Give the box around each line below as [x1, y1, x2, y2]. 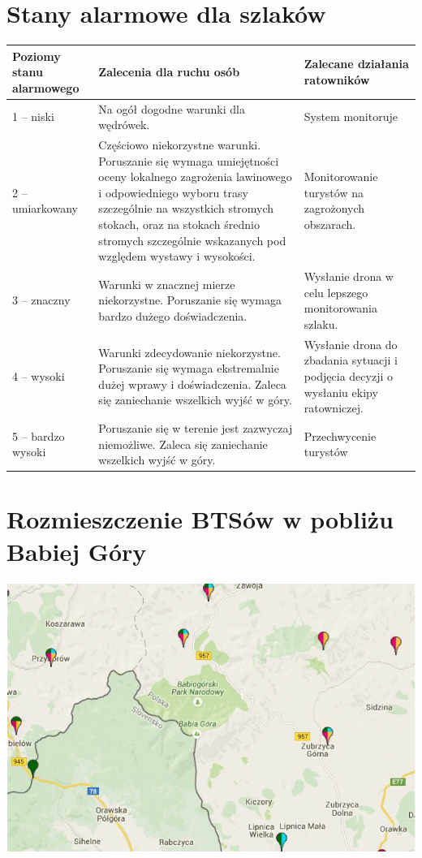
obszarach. [304, 216, 356, 233]
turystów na [304, 183, 364, 200]
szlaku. [304, 315, 338, 332]
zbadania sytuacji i [304, 351, 398, 369]
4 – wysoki [12, 367, 65, 384]
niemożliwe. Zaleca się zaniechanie [98, 435, 268, 452]
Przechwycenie [304, 427, 377, 444]
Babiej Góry [6, 534, 147, 567]
